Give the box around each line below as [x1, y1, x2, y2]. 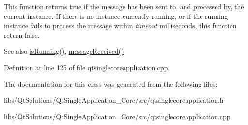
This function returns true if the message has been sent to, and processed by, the [4, 1, 244, 11]
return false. [4, 30, 40, 40]
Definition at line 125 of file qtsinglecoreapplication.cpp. [4, 62, 170, 72]
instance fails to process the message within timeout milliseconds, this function [4, 20, 237, 31]
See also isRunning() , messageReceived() [4, 46, 124, 56]
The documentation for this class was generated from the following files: [4, 78, 217, 89]
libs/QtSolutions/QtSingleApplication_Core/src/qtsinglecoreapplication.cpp [4, 111, 231, 121]
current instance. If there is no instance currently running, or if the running [4, 11, 228, 21]
